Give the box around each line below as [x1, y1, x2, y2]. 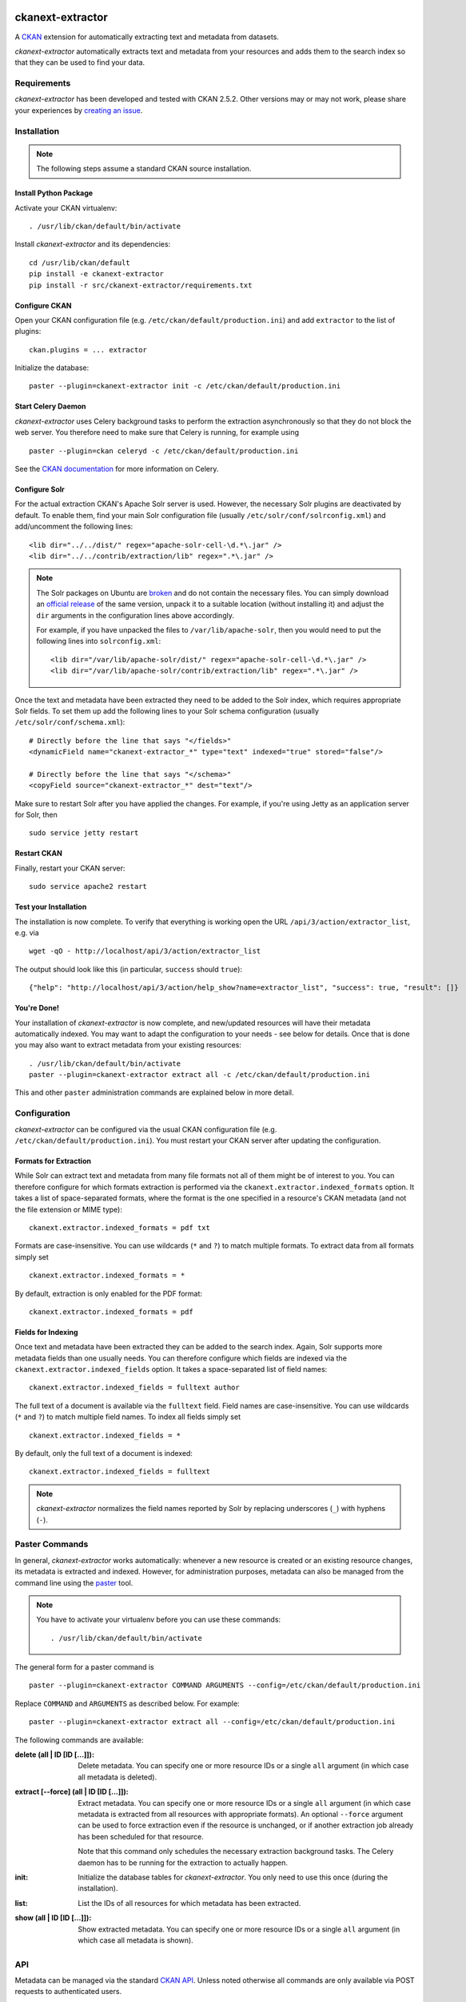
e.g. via [14, 927, 39, 937]
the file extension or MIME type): [14, 1204, 123, 1214]
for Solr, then [14, 810, 58, 820]
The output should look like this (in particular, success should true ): [14, 964, 243, 974]
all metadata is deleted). [78, 1772, 157, 1782]
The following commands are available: [14, 1735, 144, 1745]
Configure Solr [14, 484, 65, 494]
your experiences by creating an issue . [14, 105, 143, 115]
